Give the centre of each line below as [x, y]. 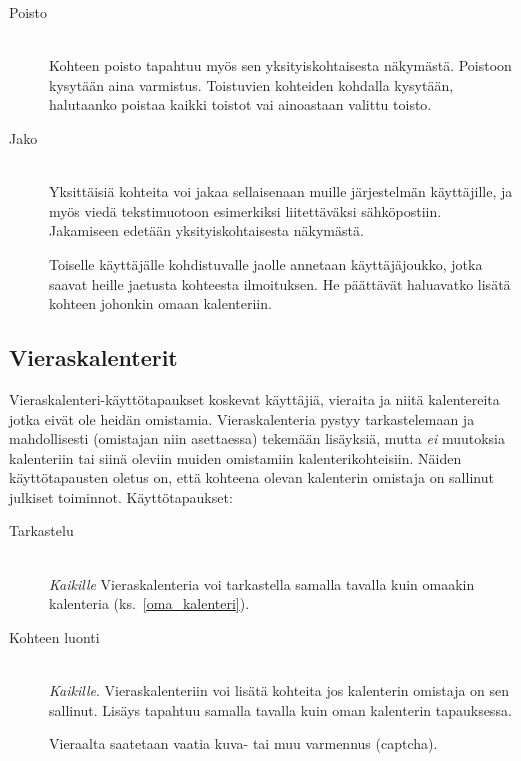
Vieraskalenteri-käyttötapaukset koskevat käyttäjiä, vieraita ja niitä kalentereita [254, 398]
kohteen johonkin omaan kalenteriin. [160, 303]
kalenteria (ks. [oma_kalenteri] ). [149, 603]
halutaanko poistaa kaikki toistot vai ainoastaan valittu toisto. [240, 104]
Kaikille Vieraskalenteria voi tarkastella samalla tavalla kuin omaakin [262, 583]
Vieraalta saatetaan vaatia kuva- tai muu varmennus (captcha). [243, 743]
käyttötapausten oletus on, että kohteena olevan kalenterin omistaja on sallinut [251, 477]
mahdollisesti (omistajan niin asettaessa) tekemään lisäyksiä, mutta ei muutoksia [257, 438]
